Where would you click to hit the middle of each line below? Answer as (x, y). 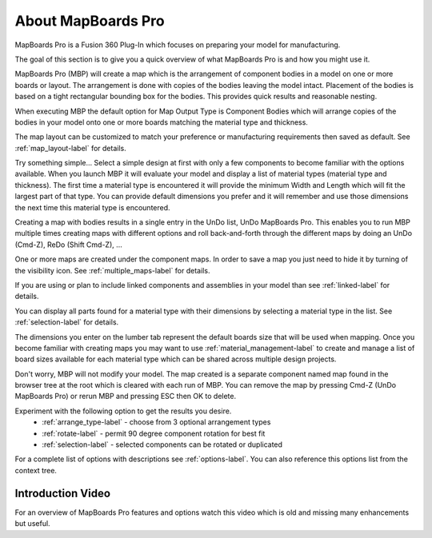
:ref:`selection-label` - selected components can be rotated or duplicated (162, 444)
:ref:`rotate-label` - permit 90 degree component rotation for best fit (154, 433)
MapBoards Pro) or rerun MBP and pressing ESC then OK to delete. (125, 397)
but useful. (33, 524)
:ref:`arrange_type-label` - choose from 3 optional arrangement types (156, 422)
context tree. (36, 470)
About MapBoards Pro (90, 21)
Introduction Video (63, 493)
